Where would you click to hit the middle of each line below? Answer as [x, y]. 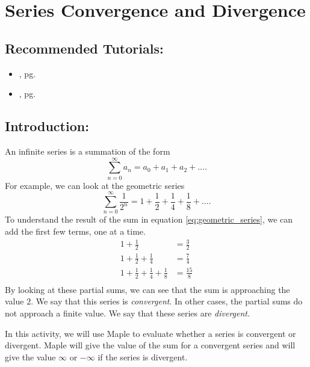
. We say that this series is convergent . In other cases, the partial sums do [167, 301]
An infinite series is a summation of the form [88, 151]
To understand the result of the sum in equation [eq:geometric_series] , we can [149, 219]
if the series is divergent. [143, 356]
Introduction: [47, 126]
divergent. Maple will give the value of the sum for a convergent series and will [150, 345]
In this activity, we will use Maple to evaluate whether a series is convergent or [150, 333]
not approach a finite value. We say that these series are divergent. [128, 313]
